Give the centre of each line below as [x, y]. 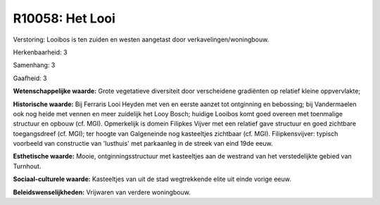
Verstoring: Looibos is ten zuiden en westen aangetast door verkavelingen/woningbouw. [141, 39]
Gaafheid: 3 [30, 78]
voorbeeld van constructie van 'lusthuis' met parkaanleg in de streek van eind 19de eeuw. [143, 144]
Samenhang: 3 [34, 65]
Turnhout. [27, 166]
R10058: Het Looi [64, 18]
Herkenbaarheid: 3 [40, 52]
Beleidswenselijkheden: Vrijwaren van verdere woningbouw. [102, 192]
